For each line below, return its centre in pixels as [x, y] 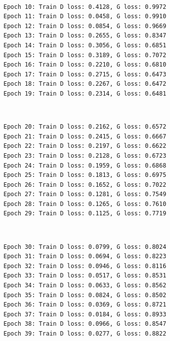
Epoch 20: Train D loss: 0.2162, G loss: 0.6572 [85, 127]
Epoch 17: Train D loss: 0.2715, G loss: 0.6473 [85, 74]
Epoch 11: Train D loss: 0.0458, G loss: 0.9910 [85, 17]
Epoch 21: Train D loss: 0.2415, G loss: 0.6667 [85, 136]
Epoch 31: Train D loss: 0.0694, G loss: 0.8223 [85, 256]
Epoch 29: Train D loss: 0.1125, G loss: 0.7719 [85, 214]
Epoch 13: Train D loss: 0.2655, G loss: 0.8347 [85, 36]
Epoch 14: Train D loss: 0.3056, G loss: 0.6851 [85, 45]
